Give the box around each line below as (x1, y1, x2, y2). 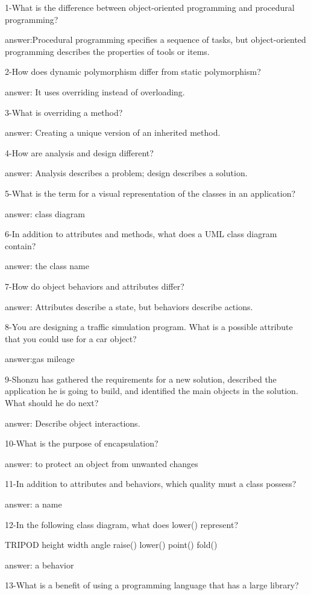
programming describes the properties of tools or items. (5, 45, 210, 57)
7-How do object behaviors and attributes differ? (5, 279, 184, 292)
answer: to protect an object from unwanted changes (5, 457, 198, 469)
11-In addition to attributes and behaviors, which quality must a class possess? (5, 477, 297, 490)
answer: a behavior (5, 558, 74, 571)
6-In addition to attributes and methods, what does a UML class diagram (5, 227, 277, 240)
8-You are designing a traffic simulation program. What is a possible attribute (5, 320, 293, 333)
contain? (5, 239, 36, 252)
